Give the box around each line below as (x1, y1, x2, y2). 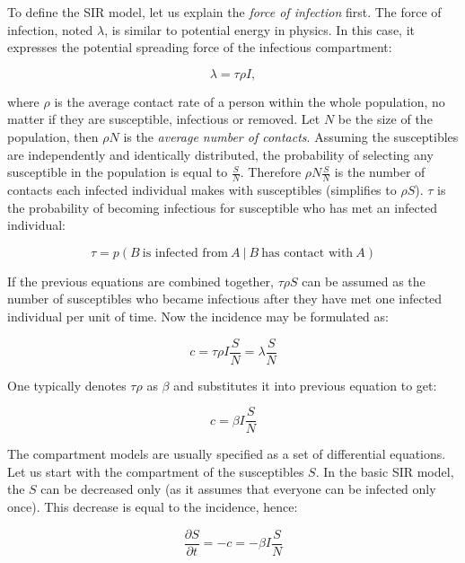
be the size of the (338, 110, 433, 128)
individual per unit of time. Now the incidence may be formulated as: (7, 306, 389, 325)
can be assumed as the (302, 271, 426, 290)
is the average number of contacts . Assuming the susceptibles (123, 127, 459, 145)
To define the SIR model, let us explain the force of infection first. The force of (7, 3, 442, 21)
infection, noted (7, 20, 93, 39)
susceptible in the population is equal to (7, 163, 228, 181)
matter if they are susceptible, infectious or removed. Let (7, 110, 320, 128)
